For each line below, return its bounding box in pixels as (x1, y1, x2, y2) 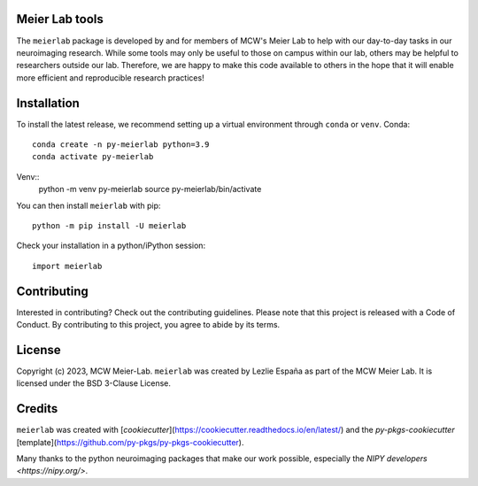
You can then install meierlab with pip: (16, 200, 161, 211)
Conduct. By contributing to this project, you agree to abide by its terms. (16, 320, 281, 330)
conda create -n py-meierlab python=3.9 (32, 139, 210, 150)
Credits (16, 401, 58, 416)
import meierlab (32, 261, 103, 271)
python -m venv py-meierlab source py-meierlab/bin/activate (38, 184, 262, 195)
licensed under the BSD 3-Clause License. (16, 378, 172, 389)
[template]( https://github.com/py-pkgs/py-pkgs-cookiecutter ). (16, 436, 244, 447)
